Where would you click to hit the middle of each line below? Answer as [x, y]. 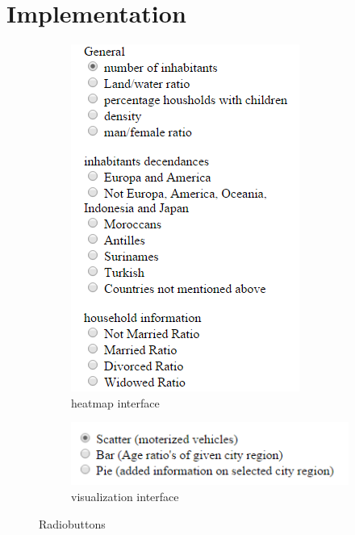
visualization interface [125, 497]
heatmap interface [115, 402]
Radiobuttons [72, 523]
